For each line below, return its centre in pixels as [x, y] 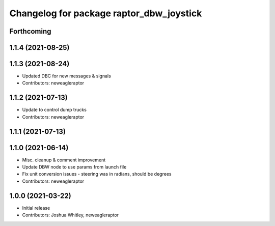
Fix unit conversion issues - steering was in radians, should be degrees [97, 174]
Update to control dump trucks [54, 110]
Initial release [36, 208]
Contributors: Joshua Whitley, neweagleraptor [71, 215]
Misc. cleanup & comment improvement [64, 160]
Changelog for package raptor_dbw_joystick [106, 13]
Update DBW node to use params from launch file [74, 167]
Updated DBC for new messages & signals [67, 76]
